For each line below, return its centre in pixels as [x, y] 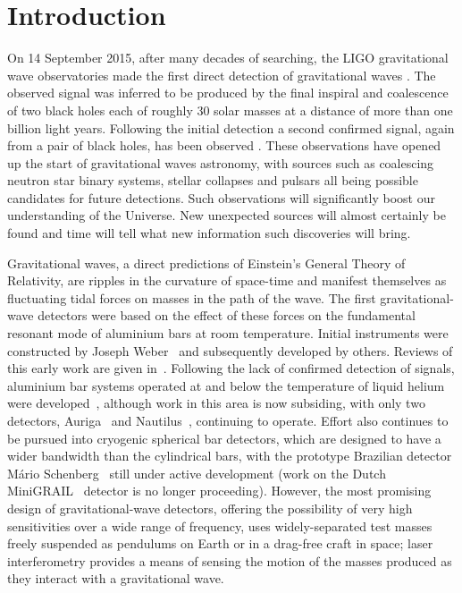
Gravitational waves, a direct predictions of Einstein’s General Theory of [206, 263]
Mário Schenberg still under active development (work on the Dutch [197, 473]
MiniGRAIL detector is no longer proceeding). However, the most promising [219, 491]
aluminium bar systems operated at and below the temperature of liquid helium [226, 385]
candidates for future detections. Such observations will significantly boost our [221, 197]
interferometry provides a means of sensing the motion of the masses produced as [230, 560]
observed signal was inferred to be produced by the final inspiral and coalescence [228, 93]
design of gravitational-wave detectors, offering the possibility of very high [210, 508]
